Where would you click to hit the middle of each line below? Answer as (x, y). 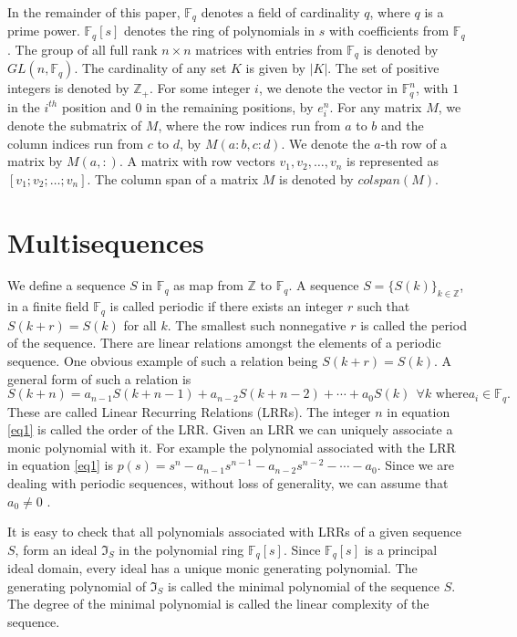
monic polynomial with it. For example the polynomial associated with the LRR (232, 447)
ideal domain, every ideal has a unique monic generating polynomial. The (212, 568)
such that (384, 306)
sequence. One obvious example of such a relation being (163, 360)
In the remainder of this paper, (94, 12)
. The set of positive (383, 68)
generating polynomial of (77, 585)
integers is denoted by (68, 88)
